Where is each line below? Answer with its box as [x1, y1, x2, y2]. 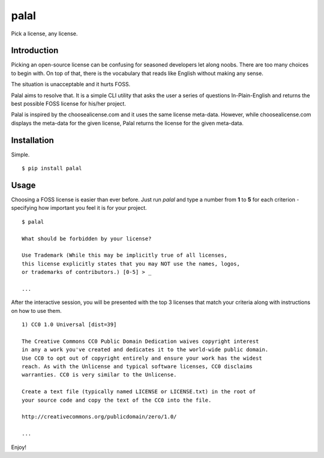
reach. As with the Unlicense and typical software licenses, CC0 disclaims [22, 363, 253, 370]
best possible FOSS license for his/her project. [11, 100, 126, 107]
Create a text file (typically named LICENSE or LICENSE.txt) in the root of [22, 388, 256, 395]
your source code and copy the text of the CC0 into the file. [22, 396, 212, 403]
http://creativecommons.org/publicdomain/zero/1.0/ [22, 414, 177, 420]
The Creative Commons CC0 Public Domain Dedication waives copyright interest [22, 338, 259, 345]
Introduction [11, 46, 59, 56]
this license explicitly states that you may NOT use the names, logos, [22, 260, 240, 267]
